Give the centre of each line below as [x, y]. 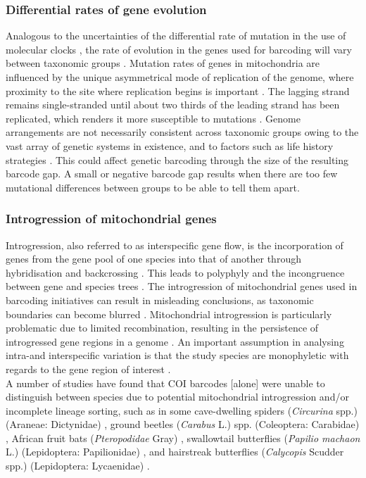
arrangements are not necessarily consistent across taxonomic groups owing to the [182, 132]
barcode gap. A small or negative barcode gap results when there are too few [172, 174]
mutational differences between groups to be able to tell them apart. [153, 187]
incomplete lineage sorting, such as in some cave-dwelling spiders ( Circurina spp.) [182, 410]
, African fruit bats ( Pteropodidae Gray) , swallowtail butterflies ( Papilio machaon [183, 438]
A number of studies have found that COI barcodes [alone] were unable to [165, 383]
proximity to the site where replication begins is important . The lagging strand [178, 90]
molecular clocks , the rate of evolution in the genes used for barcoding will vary [179, 49]
